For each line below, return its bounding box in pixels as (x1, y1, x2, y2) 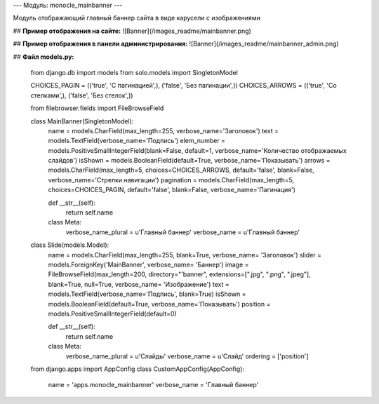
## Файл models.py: (13, 53, 74, 61)
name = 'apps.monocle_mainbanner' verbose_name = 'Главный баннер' (48, 381, 259, 389)
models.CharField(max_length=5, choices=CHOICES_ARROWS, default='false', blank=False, (48, 166, 315, 175)
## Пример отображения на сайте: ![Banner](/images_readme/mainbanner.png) (13, 27, 252, 35)
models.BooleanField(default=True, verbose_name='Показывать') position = (48, 299, 271, 308)
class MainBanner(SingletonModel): (30, 116, 134, 126)
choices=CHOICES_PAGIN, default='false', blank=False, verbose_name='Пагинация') (48, 186, 296, 194)
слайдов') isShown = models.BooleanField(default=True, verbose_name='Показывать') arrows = (48, 156, 331, 165)
